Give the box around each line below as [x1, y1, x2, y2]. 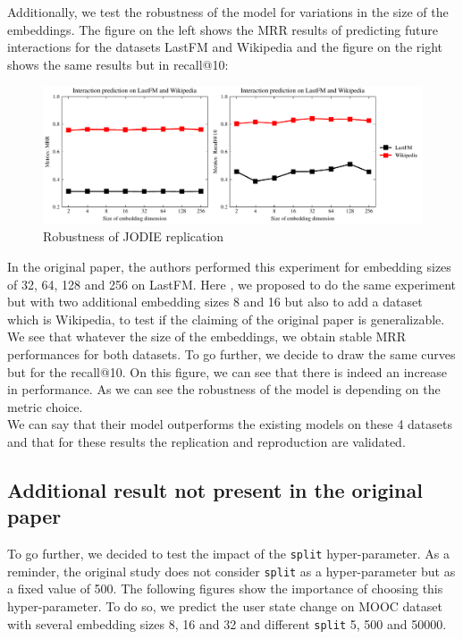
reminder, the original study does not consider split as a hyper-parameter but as [7, 561, 456, 580]
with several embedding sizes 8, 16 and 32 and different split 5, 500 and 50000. [7, 614, 447, 633]
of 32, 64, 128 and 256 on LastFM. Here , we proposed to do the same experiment [7, 274, 456, 293]
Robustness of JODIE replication [43, 227, 224, 246]
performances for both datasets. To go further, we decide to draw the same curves [7, 344, 456, 363]
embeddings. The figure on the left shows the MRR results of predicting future [7, 20, 438, 38]
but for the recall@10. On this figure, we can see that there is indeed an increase [7, 362, 448, 381]
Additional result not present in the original [7, 475, 423, 503]
